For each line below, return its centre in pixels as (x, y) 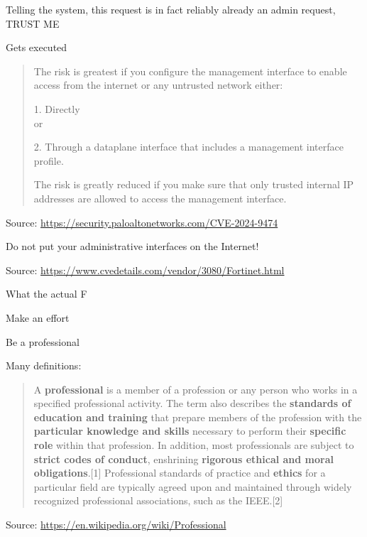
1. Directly (57, 108)
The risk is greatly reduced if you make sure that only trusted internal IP (194, 184)
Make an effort (38, 317)
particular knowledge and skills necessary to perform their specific (190, 431)
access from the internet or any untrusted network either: (158, 85)
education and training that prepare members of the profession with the (198, 417)
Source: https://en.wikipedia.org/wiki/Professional (116, 525)
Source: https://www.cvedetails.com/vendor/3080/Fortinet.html (145, 270)
